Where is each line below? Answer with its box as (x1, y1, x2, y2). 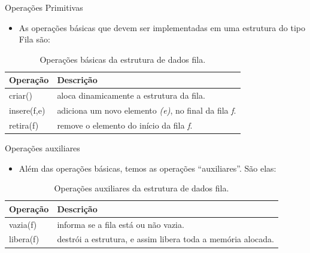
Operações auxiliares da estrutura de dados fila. (54, 182, 229, 194)
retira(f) (9, 118, 39, 131)
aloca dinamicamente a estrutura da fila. (57, 89, 205, 102)
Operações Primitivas (5, 1, 83, 13)
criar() (9, 89, 32, 102)
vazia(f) (9, 218, 37, 230)
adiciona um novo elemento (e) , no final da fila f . (57, 104, 236, 117)
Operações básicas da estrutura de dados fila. (39, 53, 206, 65)
